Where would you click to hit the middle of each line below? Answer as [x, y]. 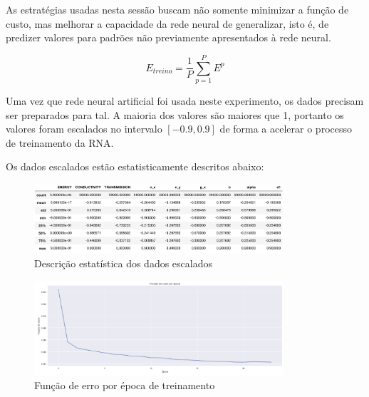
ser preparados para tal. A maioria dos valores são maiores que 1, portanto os [175, 114]
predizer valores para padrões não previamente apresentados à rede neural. [168, 37]
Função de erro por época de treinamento [125, 385]
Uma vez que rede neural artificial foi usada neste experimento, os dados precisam [185, 100]
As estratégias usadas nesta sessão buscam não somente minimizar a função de [177, 9]
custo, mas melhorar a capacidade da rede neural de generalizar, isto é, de [167, 23]
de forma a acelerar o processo [286, 129]
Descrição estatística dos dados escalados [123, 263]
